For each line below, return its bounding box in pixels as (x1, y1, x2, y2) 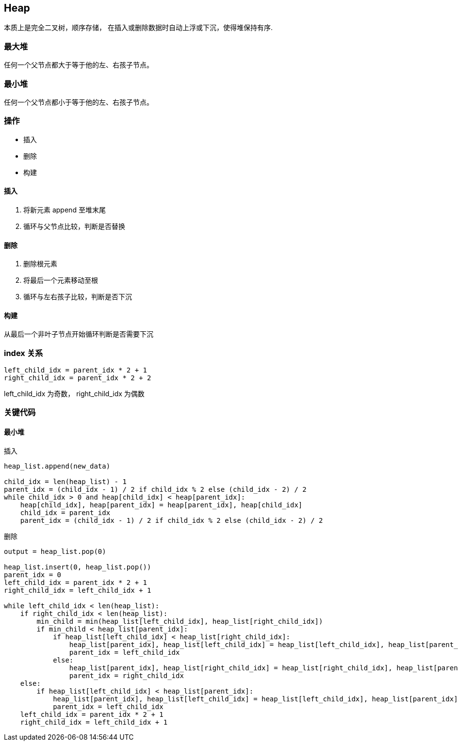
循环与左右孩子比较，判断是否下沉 (23, 292, 132, 301)
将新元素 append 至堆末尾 (23, 205, 106, 214)
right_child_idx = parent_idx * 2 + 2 (4, 374, 151, 382)
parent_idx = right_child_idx (69, 671, 184, 680)
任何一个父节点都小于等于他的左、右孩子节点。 (4, 97, 153, 106)
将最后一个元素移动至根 (23, 276, 98, 285)
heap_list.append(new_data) (4, 462, 111, 470)
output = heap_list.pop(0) (4, 547, 106, 555)
